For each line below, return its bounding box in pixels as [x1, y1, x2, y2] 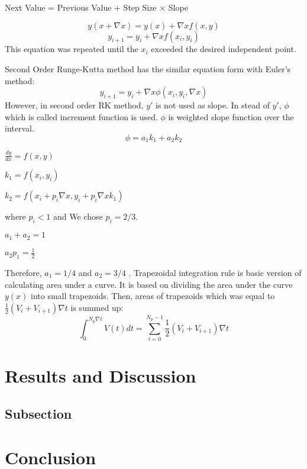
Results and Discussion [5, 364, 196, 388]
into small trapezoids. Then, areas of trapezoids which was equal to [31, 290, 275, 302]
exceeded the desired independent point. [151, 43, 296, 55]
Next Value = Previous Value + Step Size [5, 1, 157, 13]
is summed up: [70, 301, 124, 313]
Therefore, [5, 266, 42, 278]
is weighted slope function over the [168, 110, 294, 123]
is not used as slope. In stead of [156, 98, 270, 111]
